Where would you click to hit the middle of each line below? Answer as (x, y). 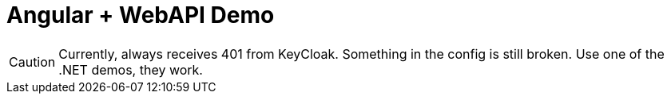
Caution (32, 62)
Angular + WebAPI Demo (141, 15)
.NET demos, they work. (131, 69)
